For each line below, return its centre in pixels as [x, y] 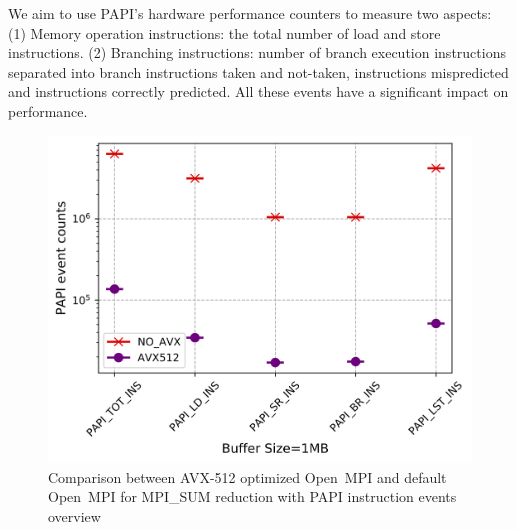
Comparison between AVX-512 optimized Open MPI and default [247, 476]
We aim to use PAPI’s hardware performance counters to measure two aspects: [250, 13]
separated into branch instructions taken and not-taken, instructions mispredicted [258, 71]
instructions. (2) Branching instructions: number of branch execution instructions [257, 52]
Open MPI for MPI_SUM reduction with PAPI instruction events [252, 496]
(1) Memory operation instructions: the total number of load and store [224, 32]
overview [74, 515]
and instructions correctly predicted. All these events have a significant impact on [258, 91]
